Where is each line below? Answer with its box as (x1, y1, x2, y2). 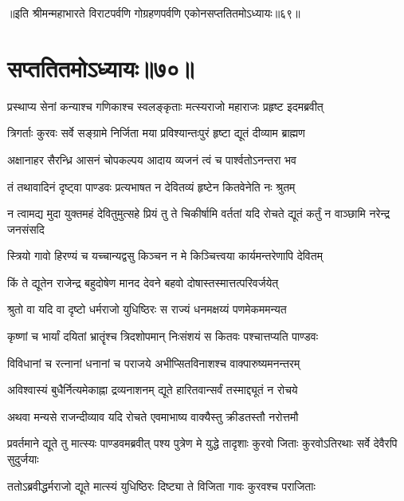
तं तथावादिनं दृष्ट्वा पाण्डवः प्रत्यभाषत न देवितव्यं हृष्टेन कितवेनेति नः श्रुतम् (7, 178, 296, 195)
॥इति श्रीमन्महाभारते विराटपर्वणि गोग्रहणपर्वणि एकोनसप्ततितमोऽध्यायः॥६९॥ (7, 5, 300, 21)
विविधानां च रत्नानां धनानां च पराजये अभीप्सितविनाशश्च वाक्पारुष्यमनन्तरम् (7, 354, 300, 371)
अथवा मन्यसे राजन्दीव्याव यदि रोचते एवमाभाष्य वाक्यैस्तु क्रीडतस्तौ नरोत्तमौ (7, 408, 299, 424)
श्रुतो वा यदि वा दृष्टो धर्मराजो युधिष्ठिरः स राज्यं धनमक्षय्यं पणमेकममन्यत (7, 301, 287, 318)
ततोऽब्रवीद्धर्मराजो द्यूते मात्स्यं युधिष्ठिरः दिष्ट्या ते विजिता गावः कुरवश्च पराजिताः (7, 477, 316, 494)
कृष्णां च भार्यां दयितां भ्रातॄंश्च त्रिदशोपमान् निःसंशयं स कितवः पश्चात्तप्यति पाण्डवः (7, 328, 319, 345)
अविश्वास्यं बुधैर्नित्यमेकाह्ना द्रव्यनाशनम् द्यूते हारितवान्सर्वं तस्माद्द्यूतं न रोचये (7, 381, 298, 398)
